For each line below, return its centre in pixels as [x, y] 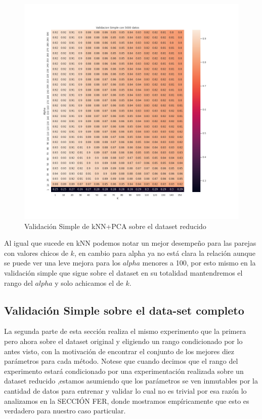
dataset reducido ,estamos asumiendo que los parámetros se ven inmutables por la [131, 381]
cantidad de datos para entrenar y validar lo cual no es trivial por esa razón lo [125, 390]
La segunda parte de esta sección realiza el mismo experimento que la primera [125, 331]
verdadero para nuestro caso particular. [65, 411]
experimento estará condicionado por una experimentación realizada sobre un [124, 371]
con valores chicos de [36, 253]
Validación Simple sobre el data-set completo [124, 310]
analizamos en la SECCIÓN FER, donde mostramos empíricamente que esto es [127, 401]
